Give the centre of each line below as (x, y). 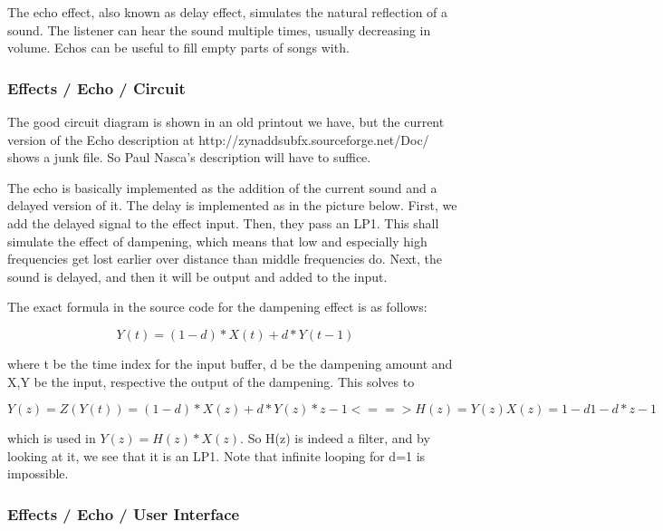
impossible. (38, 473)
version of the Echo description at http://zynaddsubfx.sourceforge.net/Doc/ (218, 139)
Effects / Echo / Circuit (96, 87)
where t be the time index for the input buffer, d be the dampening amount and (230, 363)
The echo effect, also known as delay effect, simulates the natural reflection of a (228, 12)
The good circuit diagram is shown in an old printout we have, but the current (226, 121)
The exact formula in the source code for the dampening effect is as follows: (217, 307)
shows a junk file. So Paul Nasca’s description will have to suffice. (189, 157)
